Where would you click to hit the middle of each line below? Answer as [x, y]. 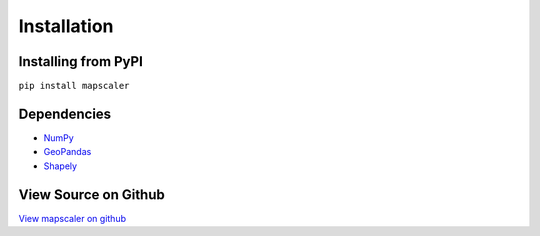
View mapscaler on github [72, 218]
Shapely [60, 166]
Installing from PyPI [81, 61]
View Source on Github [91, 194]
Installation [66, 26]
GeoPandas [67, 152]
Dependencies [65, 113]
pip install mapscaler [74, 86]
